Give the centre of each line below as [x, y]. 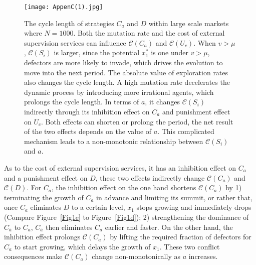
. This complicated [186, 131]
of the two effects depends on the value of [88, 131]
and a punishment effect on [46, 177]
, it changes [163, 102]
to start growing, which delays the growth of [82, 246]
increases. [203, 256]
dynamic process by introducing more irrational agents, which [119, 92]
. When [205, 42]
